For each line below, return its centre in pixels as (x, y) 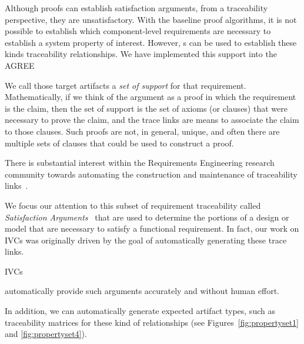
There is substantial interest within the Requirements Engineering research (140, 163)
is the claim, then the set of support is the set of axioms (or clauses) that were (146, 108)
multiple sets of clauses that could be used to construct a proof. (119, 143)
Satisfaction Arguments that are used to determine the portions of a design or (147, 217)
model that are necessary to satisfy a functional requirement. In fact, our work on (152, 228)
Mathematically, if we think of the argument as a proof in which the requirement (151, 97)
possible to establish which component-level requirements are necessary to (138, 31)
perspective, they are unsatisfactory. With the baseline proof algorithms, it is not (151, 19)
